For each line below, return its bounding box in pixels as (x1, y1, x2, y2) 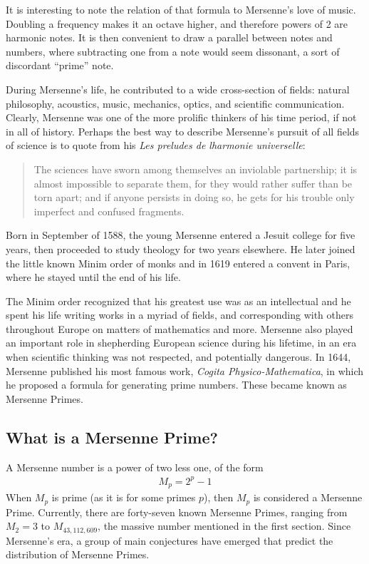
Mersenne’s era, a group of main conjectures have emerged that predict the (6, 533, 333, 548)
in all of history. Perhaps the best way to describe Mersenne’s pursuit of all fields (6, 123, 360, 138)
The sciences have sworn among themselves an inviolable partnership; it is (33, 161, 358, 176)
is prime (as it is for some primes (51, 490, 196, 505)
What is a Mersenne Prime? (6, 426, 218, 448)
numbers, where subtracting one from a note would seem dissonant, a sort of (6, 43, 340, 58)
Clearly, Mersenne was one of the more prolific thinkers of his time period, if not (6, 110, 357, 125)
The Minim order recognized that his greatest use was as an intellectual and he (6, 293, 351, 308)
